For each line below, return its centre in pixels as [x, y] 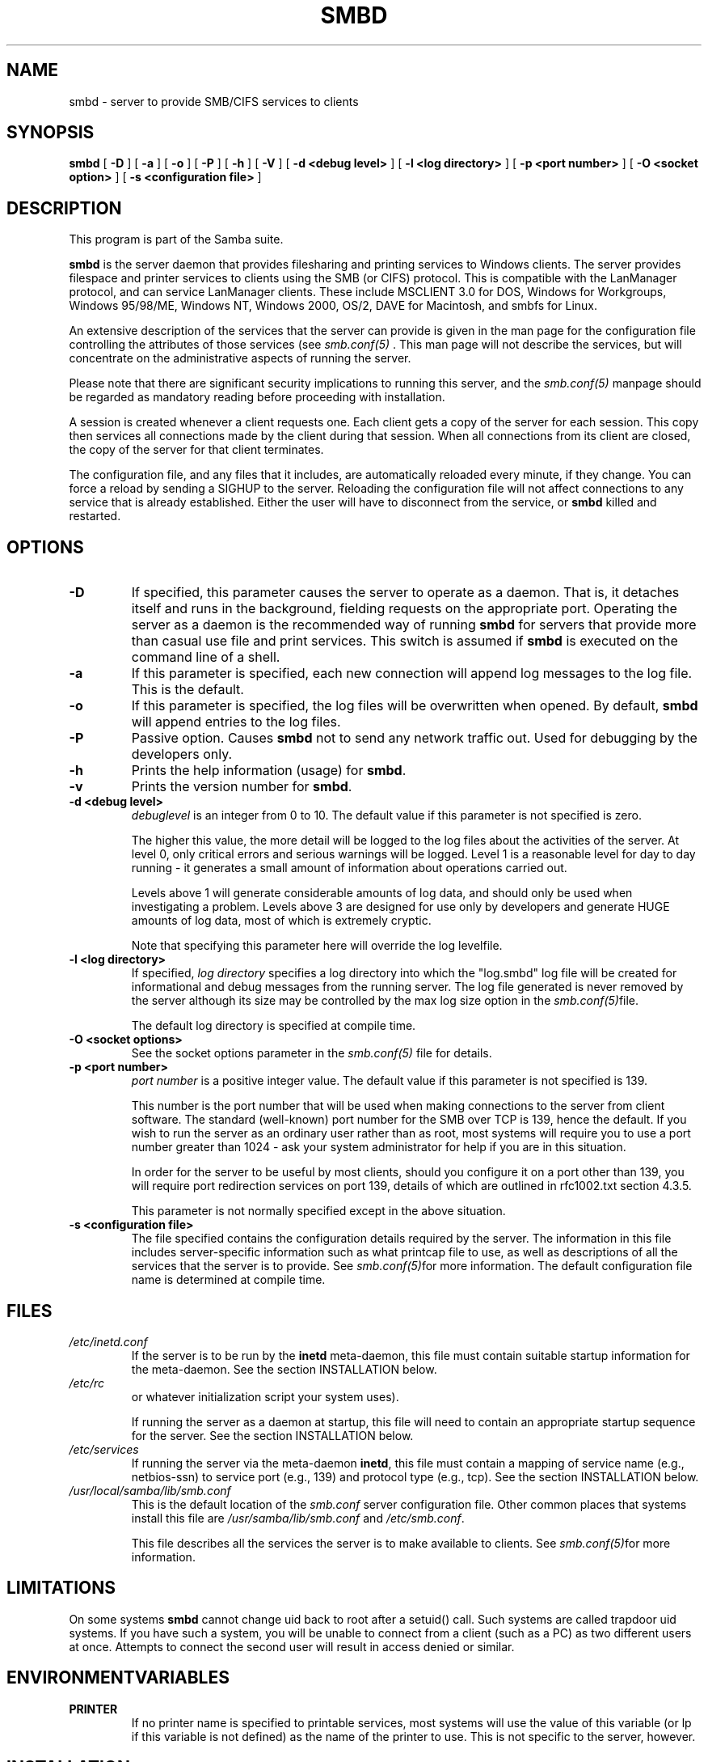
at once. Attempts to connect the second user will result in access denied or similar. [292, 1646]
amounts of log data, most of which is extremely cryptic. [281, 921]
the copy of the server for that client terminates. [196, 450]
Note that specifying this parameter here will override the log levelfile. [317, 946]
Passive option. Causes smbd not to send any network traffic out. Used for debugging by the [414, 738]
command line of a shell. [206, 657]
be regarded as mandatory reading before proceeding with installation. [257, 397]
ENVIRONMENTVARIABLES [118, 1678]
